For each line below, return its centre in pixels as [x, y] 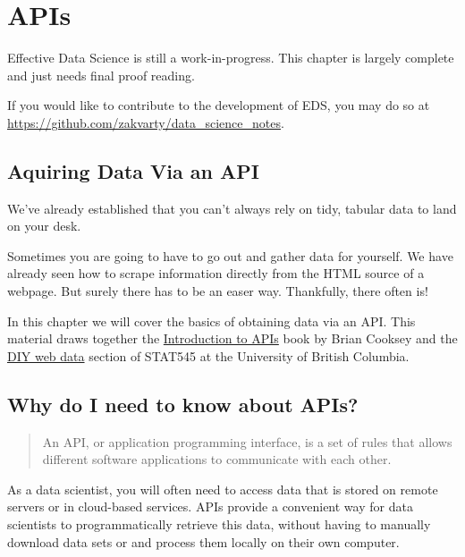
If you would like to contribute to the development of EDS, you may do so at [219, 105]
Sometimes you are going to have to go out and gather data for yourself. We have [230, 255]
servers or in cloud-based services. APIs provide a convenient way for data [210, 506]
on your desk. [44, 226]
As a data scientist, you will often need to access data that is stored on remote [223, 489]
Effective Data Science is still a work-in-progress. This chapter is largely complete [231, 58]
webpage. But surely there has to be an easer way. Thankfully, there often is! [218, 291]
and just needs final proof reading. [101, 75]
